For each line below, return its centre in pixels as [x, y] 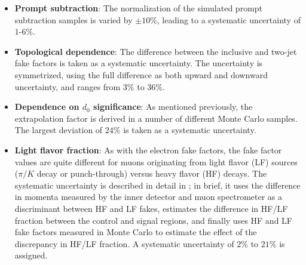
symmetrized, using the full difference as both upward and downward [141, 74]
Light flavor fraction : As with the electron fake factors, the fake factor [148, 150]
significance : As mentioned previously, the [173, 107]
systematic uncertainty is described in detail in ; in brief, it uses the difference [157, 185]
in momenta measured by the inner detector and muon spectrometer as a [149, 197]
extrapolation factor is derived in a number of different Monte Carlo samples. [156, 118]
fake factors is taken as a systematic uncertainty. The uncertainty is [139, 63]
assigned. [31, 255]
